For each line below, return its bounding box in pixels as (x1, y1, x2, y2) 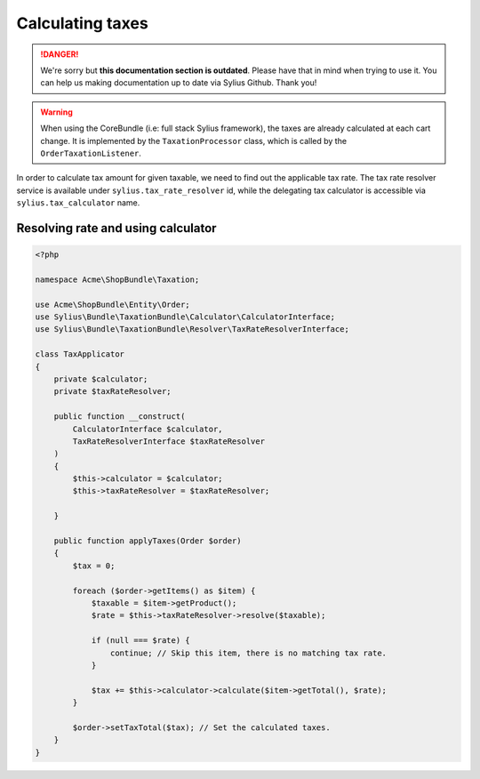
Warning (40, 107, 73, 117)
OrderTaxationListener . (40, 148, 142, 158)
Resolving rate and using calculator (16, 221, 217, 236)
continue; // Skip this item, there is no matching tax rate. (109, 647, 387, 658)
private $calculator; (53, 373, 148, 384)
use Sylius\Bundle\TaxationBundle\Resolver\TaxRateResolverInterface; (35, 325, 350, 334)
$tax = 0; (72, 560, 116, 571)
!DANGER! (40, 49, 79, 60)
